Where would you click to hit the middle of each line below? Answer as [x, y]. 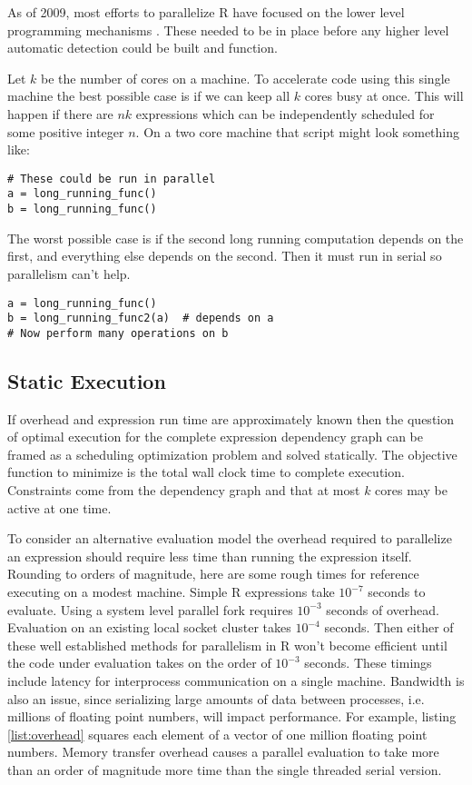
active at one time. [59, 507]
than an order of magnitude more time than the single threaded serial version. [225, 769]
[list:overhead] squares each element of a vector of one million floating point [217, 734]
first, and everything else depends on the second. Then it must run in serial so [225, 256]
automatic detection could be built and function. [143, 48]
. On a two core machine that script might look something [298, 131]
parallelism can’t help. [69, 273]
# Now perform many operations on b [118, 333]
